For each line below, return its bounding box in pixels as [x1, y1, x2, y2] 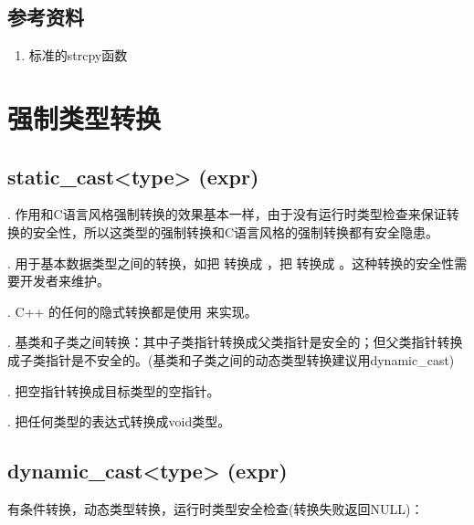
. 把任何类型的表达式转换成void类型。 [7, 412, 231, 431]
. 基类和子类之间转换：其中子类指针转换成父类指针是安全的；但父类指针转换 [7, 332, 463, 352]
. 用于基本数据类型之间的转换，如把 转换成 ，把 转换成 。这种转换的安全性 [7, 253, 455, 272]
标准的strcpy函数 [28, 46, 128, 65]
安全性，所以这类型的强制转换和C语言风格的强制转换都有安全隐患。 [32, 222, 439, 241]
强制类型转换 [7, 99, 162, 136]
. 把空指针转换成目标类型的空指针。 [7, 381, 220, 400]
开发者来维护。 [19, 271, 110, 290]
